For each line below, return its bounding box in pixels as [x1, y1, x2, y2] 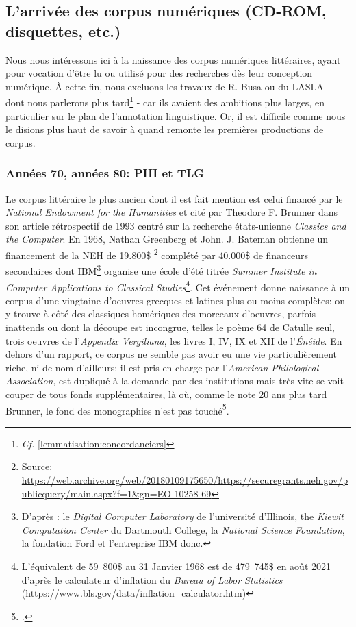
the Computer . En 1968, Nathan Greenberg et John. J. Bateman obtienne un [5, 232, 329, 246]
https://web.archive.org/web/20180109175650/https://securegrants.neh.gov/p [21, 472, 348, 487]
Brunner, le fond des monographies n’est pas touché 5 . [5, 401, 229, 417]
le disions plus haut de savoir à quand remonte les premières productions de [5, 122, 324, 136]
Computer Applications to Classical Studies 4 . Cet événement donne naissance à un [5, 278, 351, 294]
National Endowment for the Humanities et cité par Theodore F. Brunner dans [5, 205, 338, 219]
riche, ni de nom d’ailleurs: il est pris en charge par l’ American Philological [5, 360, 319, 374]
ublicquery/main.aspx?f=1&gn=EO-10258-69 [21, 486, 212, 500]
